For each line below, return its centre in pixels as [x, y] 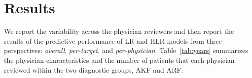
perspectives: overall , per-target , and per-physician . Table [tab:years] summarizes [126, 50]
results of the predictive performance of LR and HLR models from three [113, 40]
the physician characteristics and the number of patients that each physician [119, 60]
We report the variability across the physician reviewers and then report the [119, 31]
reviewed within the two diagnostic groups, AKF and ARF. [94, 69]
